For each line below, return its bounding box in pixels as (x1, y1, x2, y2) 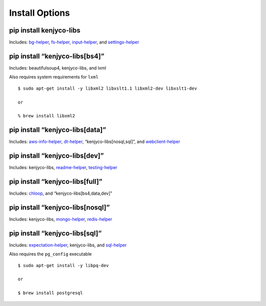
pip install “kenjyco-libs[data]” (9, 126, 106, 134)
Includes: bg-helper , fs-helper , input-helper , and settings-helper (9, 39, 139, 45)
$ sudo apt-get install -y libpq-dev (18, 263, 109, 268)
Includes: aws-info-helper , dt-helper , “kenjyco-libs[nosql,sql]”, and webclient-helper (9, 138, 180, 145)
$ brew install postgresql (18, 290, 83, 296)
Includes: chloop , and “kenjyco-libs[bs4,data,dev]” (9, 190, 113, 197)
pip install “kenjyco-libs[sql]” (9, 229, 102, 238)
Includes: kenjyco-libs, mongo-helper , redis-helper (9, 216, 113, 222)
